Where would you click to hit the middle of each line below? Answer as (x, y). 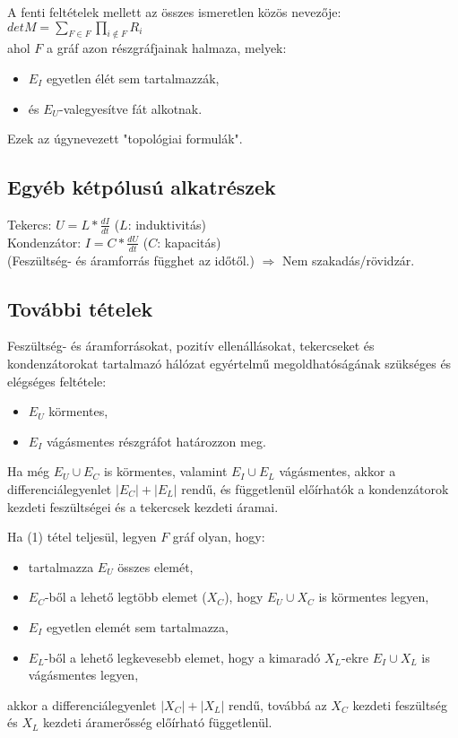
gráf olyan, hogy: (219, 537)
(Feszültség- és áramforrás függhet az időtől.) (131, 260)
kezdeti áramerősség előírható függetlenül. (158, 722)
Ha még (29, 471)
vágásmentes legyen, (83, 675)
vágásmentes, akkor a (337, 471)
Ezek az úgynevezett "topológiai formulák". (125, 139)
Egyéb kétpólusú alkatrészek (142, 187)
